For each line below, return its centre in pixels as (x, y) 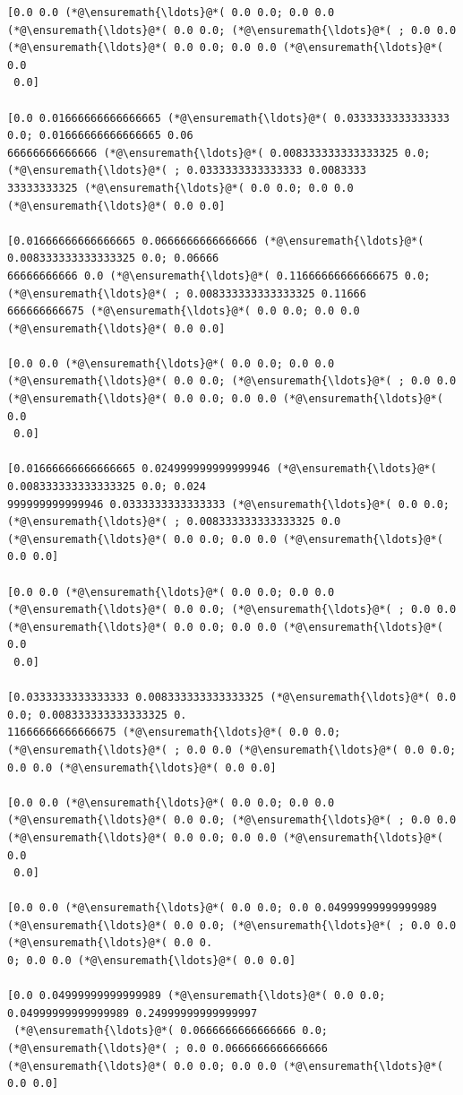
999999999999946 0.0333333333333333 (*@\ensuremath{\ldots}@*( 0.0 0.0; (228, 504)
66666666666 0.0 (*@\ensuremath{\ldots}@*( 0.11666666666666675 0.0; (219, 276)
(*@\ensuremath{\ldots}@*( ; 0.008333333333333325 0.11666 (187, 293)
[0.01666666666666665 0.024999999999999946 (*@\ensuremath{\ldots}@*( (222, 469)
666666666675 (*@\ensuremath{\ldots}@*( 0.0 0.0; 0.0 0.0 (184, 311)
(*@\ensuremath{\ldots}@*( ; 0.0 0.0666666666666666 (167, 1049)
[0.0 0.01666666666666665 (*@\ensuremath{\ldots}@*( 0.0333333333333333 (228, 118)
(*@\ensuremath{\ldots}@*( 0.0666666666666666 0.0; (171, 1031)
